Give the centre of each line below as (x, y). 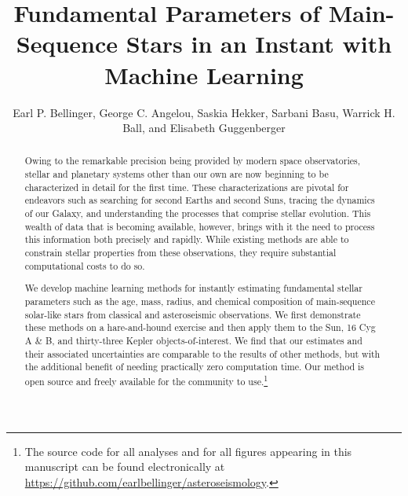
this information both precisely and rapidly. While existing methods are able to (187, 239)
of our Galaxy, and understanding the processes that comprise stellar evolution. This (198, 213)
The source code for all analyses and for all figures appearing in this (188, 451)
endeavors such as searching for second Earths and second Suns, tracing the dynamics (200, 200)
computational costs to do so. (85, 265)
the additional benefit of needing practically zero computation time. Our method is (195, 367)
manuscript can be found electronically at (125, 467)
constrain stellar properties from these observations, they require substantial (180, 253)
